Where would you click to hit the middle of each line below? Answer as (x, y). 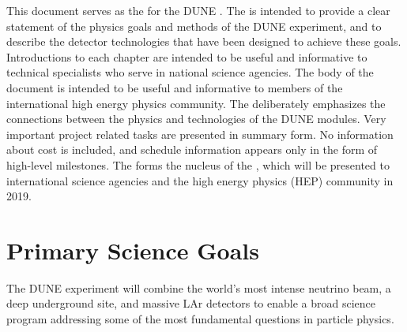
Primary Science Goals (133, 250)
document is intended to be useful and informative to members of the (175, 87)
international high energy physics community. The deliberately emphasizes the (196, 103)
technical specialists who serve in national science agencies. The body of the (190, 72)
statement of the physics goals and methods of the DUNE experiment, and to (194, 26)
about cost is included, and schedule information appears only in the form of (192, 149)
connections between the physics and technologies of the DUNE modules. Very (196, 119)
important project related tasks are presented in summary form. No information (200, 134)
